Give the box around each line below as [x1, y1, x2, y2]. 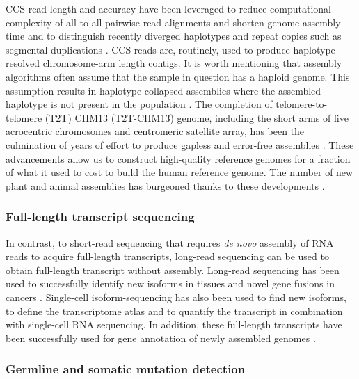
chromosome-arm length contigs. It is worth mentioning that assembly [42, 56, 342, 70]
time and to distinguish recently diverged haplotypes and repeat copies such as [6, 29, 342, 43]
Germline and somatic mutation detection [6, 360, 246, 378]
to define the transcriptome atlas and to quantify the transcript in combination [6, 303, 343, 318]
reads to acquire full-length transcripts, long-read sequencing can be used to [6, 249, 329, 264]
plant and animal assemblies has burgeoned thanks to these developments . [6, 178, 325, 193]
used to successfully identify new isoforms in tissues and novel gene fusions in [6, 276, 335, 291]
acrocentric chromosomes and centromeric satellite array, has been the [6, 124, 305, 138]
